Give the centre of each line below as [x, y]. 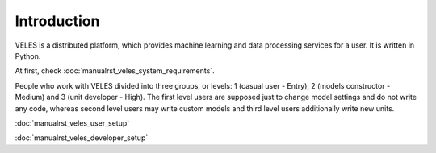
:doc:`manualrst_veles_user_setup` [72, 123]
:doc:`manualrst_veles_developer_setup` [82, 138]
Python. [28, 56]
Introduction [57, 21]
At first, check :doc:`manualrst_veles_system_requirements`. [115, 71]
